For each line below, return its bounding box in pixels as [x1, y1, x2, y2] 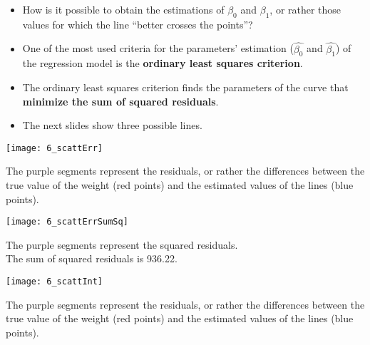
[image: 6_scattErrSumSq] [6, 217, 128, 227]
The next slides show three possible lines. [22, 118, 202, 133]
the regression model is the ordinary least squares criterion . [22, 56, 303, 71]
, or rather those [269, 2, 341, 16]
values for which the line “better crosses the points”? [22, 16, 253, 31]
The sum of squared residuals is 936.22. [6, 251, 178, 266]
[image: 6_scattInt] [6, 277, 103, 287]
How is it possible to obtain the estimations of [22, 2, 225, 16]
